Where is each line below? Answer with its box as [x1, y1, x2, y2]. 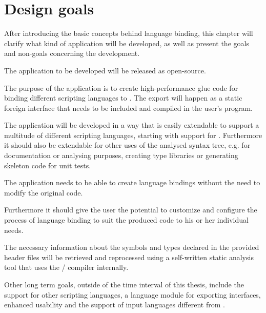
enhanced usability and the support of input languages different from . [4, 299, 225, 310]
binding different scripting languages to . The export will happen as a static [4, 92, 242, 103]
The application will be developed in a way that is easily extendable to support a [4, 120, 259, 130]
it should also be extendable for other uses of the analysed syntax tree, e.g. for [4, 140, 251, 150]
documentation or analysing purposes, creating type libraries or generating [4, 150, 238, 161]
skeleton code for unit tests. [4, 160, 91, 170]
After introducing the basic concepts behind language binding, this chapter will [4, 28, 253, 38]
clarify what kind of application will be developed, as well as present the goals [4, 37, 249, 48]
